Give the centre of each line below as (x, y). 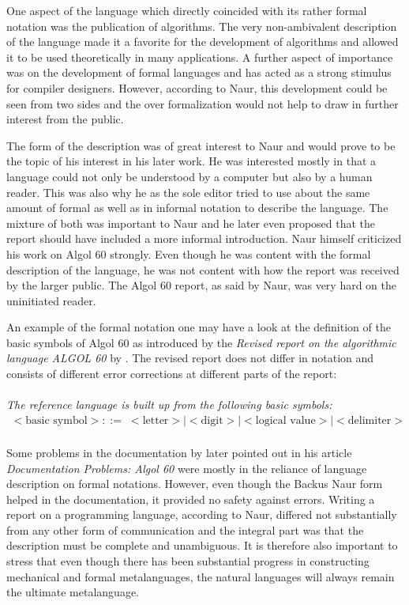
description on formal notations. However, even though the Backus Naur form (195, 484)
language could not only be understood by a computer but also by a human (189, 176)
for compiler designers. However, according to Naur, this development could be (197, 87)
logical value (285, 420)
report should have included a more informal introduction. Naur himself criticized (204, 238)
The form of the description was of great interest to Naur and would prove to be (201, 145)
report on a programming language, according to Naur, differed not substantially (202, 514)
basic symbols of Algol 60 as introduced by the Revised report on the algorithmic (201, 342)
